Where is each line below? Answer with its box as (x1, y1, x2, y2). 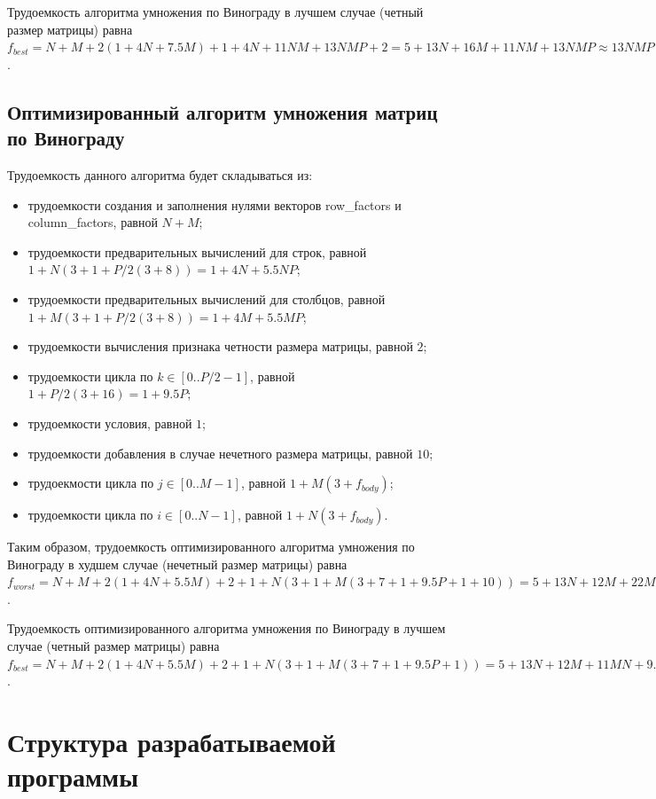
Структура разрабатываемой (7, 724, 336, 760)
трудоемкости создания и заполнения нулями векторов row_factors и (27, 195, 402, 214)
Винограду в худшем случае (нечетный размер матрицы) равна (7, 554, 348, 573)
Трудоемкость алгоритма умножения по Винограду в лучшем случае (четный (7, 3, 424, 20)
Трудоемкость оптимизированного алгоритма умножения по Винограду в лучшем (7, 619, 446, 638)
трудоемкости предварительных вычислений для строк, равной (27, 242, 367, 261)
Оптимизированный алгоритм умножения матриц (7, 98, 438, 125)
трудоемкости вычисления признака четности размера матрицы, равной (27, 337, 413, 356)
